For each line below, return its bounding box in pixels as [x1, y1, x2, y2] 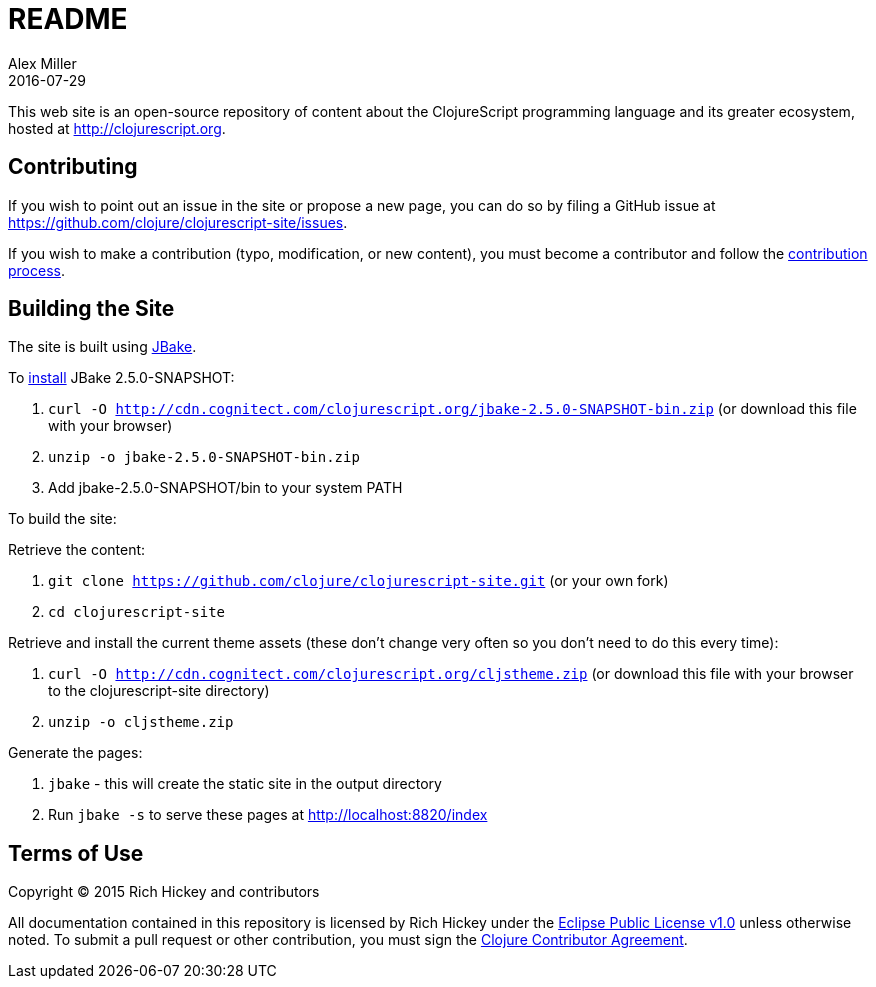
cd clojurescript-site [48, 604, 226, 621]
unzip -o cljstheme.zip [48, 714, 234, 731]
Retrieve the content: [8, 541, 146, 559]
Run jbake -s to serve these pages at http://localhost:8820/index [48, 806, 488, 824]
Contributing [8, 154, 138, 180]
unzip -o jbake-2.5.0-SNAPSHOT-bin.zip [48, 449, 360, 466]
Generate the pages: [8, 744, 143, 762]
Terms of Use [8, 840, 144, 866]
